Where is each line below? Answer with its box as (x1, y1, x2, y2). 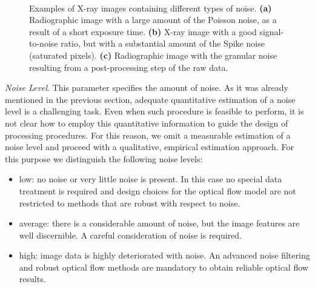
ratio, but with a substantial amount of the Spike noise (61, 37, 265, 50)
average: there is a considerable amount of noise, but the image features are (19, 217, 300, 229)
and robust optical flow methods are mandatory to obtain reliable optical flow (19, 260, 308, 273)
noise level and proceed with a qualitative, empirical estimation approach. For (5, 140, 294, 153)
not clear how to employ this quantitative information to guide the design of (5, 116, 288, 129)
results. (19, 272, 46, 285)
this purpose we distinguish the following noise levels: (5, 152, 203, 165)
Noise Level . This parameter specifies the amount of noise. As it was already (5, 81, 288, 94)
